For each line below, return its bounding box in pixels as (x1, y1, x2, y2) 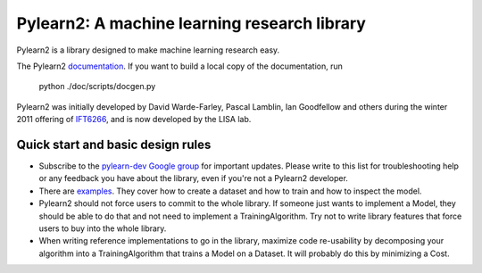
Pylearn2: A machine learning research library (16, 13, 366, 33)
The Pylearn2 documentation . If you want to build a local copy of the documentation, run (16, 61, 344, 71)
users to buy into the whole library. (38, 223, 167, 234)
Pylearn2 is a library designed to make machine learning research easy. (16, 45, 280, 55)
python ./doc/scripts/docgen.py (38, 81, 156, 92)
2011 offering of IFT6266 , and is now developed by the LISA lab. (16, 114, 252, 125)
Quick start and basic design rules (16, 136, 212, 152)
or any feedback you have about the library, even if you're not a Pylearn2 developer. (38, 173, 348, 184)
